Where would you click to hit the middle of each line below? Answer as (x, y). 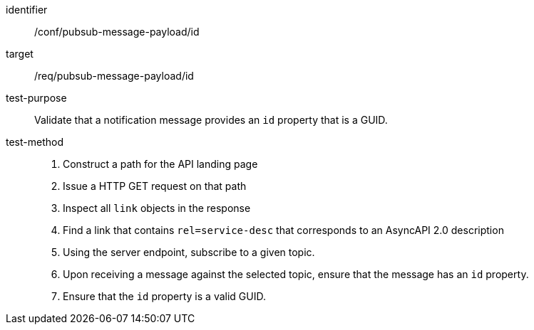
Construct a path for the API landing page (160, 164)
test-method (35, 142)
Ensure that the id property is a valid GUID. (164, 296)
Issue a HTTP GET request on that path (155, 186)
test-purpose (36, 98)
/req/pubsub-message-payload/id (114, 76)
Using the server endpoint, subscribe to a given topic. (189, 252)
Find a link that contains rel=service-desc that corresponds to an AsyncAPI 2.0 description (283, 230)
